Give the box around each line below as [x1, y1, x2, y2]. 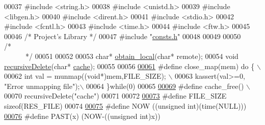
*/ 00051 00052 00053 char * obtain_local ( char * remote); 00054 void [25, 50, 238, 61]
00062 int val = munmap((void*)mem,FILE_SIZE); [4, 71, 166, 81]
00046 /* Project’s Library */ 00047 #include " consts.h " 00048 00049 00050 [4, 30, 241, 41]
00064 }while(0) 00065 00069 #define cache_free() [86, 80, 244, 91]
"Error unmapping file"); [4, 80, 80, 91]
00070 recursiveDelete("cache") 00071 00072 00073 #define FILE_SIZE [4, 90, 227, 101]
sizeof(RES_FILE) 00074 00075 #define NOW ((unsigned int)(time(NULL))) [4, 100, 247, 111]
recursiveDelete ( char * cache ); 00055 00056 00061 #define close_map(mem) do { [4, 60, 255, 71]
